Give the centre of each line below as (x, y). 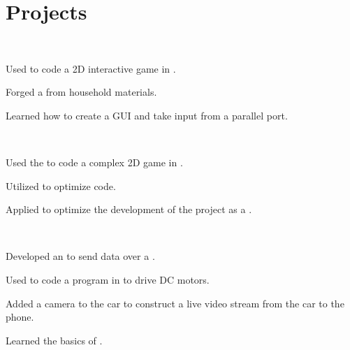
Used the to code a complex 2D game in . (94, 162)
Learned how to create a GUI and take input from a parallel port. (147, 115)
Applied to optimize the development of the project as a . (129, 209)
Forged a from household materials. (81, 92)
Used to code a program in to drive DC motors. (108, 280)
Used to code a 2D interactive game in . (91, 68)
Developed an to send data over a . (80, 256)
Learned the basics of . (54, 340)
